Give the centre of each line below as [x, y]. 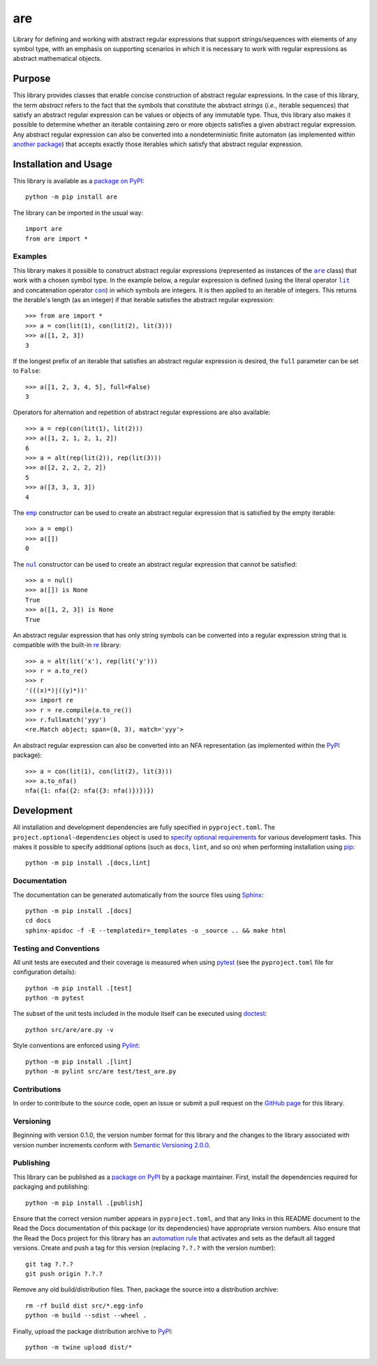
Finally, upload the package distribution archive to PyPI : [93, 1331]
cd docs [38, 921]
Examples [30, 257]
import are [44, 229]
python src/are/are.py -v [70, 1030]
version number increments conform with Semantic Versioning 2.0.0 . [112, 1145]
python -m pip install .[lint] [79, 1061]
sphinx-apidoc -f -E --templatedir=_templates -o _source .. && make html [156, 930]
